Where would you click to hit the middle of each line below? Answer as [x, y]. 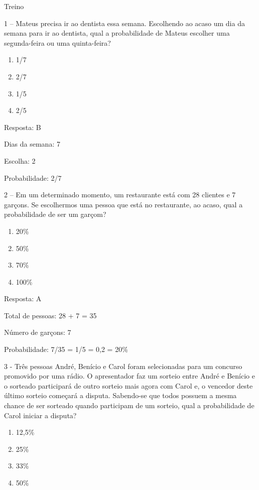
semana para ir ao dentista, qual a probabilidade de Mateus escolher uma [117, 33]
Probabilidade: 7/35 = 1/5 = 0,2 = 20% [66, 349]
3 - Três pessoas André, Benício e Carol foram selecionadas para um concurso [123, 366]
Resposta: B [23, 127]
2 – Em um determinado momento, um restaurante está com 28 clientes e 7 [120, 195]
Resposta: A [23, 298]
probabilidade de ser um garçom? [55, 214]
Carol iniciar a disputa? [40, 415]
